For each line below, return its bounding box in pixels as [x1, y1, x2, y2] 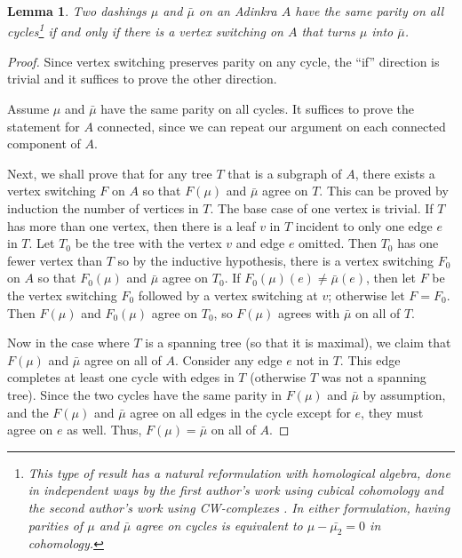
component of [7, 134, 81, 153]
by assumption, [362, 385, 446, 403]
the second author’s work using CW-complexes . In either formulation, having [28, 498, 450, 516]
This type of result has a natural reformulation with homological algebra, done [28, 463, 450, 482]
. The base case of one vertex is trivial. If [210, 199, 434, 217]
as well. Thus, [67, 420, 142, 439]
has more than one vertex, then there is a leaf [7, 216, 256, 235]
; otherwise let [328, 285, 405, 304]
